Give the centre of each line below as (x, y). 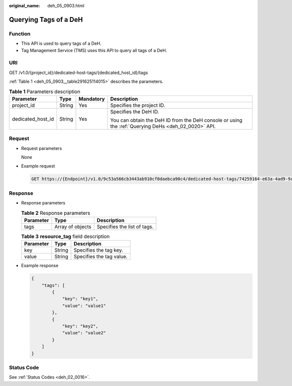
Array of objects (73, 226)
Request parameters (42, 148)
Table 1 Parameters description (45, 92)
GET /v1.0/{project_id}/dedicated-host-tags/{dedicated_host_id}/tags (79, 73)
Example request (38, 166)
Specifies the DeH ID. (135, 111)
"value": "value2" (84, 333)
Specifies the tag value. (101, 257)
